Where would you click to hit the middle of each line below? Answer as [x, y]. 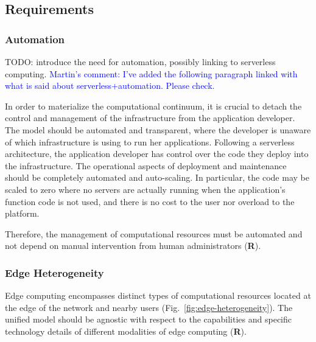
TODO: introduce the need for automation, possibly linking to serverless [140, 61]
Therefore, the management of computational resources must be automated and [154, 233]
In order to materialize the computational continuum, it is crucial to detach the [153, 106]
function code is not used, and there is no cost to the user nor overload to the [150, 201]
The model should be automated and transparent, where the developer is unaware [158, 129]
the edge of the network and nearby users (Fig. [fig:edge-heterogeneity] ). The [149, 307]
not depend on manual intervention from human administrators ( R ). [133, 246]
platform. [22, 213]
